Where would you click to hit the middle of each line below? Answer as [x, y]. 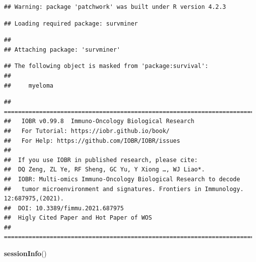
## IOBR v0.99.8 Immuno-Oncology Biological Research [99, 121]
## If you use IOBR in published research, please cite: [101, 160]
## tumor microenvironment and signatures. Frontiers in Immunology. [124, 189]
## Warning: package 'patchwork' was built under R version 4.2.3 [115, 7]
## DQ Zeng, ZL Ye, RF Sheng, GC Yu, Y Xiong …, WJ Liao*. [105, 170]
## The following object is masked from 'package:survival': [106, 66]
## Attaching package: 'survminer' [62, 49]
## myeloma [29, 85]
